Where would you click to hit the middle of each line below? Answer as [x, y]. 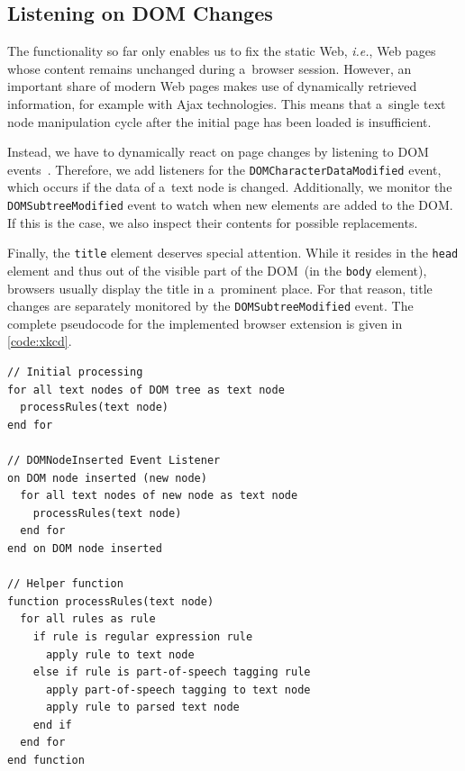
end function [46, 761]
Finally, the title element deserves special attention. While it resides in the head [233, 253]
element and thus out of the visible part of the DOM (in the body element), [217, 270]
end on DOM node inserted [85, 548]
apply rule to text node [120, 654]
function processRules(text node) [111, 601]
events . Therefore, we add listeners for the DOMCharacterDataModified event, [224, 169]
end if [52, 725]
